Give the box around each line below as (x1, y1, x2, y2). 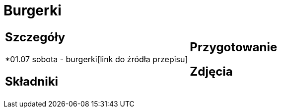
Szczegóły (5, 29, 66, 44)
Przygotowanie (190, 39, 278, 54)
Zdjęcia (190, 64, 233, 79)
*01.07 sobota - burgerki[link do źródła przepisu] (5, 54, 188, 64)
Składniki (5, 74, 59, 89)
